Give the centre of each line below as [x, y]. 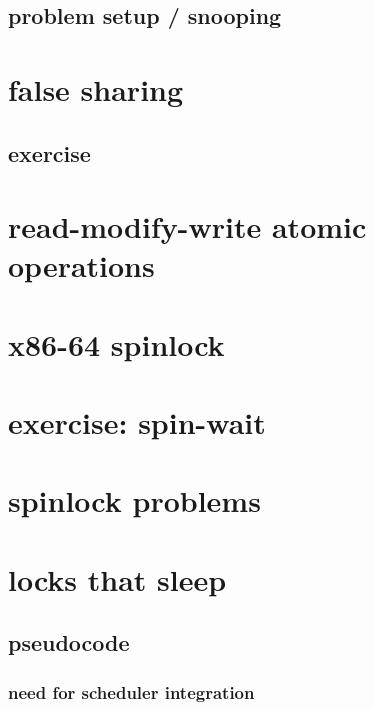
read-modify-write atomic [187, 226]
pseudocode [69, 642]
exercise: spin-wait [137, 422]
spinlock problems [134, 500]
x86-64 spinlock [116, 343]
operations [81, 265]
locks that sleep [117, 578]
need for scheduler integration [131, 691]
